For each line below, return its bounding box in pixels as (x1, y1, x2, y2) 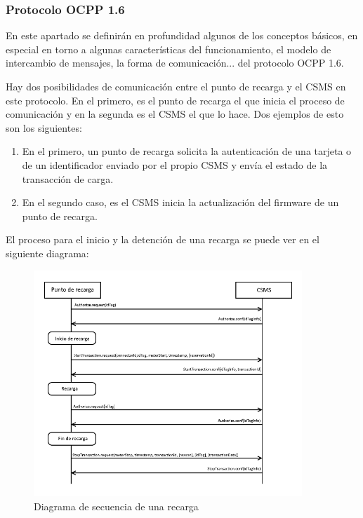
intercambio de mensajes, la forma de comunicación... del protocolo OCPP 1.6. (6, 55, 344, 70)
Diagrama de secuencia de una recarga (34, 498, 199, 513)
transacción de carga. (22, 171, 114, 186)
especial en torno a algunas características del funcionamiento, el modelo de (6, 41, 331, 56)
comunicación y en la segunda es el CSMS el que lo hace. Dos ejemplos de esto (6, 107, 344, 121)
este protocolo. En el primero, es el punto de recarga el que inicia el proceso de (6, 93, 345, 107)
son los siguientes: (6, 120, 82, 135)
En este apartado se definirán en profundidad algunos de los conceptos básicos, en (6, 28, 358, 43)
